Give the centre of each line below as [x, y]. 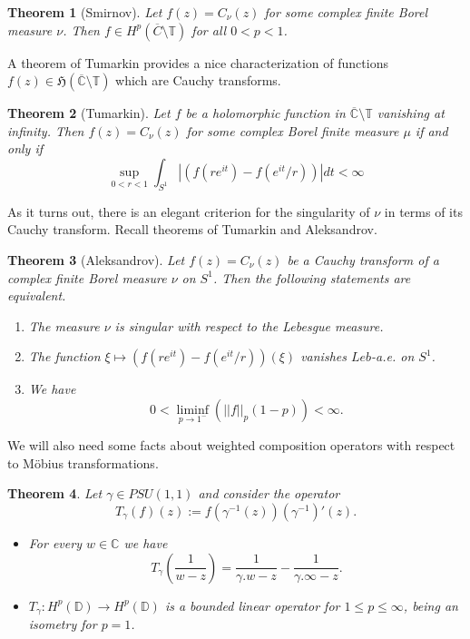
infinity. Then [46, 130]
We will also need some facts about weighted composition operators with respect [231, 445]
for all [209, 29]
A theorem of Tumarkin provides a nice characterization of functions [198, 62]
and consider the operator [269, 493]
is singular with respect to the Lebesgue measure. [249, 325]
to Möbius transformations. [83, 462]
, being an [431, 605]
